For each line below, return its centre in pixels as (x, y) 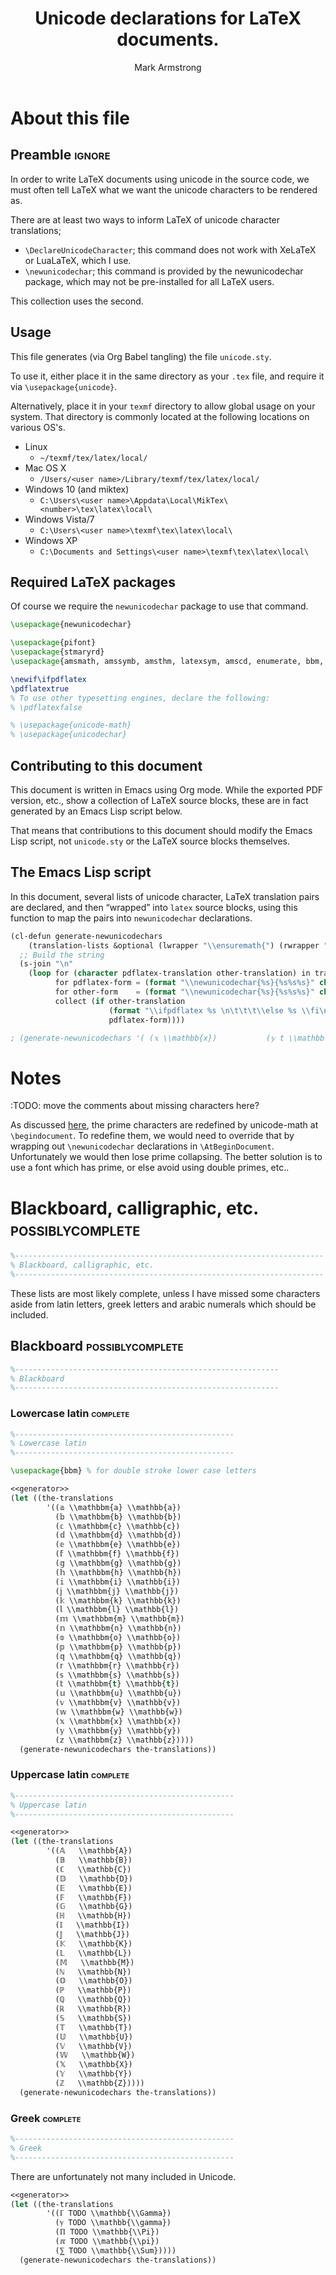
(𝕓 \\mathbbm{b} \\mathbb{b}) (118, 1517)
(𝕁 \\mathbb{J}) (92, 1935)
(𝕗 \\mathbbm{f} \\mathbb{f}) (117, 1554)
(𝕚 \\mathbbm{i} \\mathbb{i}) (118, 1582)
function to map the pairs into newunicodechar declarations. (131, 918)
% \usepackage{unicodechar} (69, 735)
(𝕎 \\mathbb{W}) (95, 2055)
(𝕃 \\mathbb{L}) (93, 1953)
